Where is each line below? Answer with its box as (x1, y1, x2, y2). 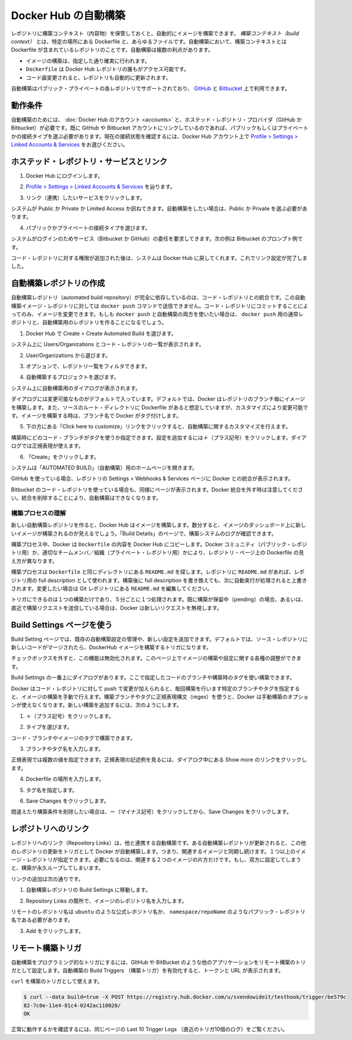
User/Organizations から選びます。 (26, 352, 111, 359)
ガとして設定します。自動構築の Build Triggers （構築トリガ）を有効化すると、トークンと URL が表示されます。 (11, 967, 284, 974)
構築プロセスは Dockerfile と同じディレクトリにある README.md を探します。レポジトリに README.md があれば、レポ (11, 568, 305, 575)
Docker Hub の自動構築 (11, 9, 125, 22)
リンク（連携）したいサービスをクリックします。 (26, 194, 146, 201)
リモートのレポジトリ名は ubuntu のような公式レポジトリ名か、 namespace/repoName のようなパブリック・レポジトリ (11, 908, 306, 915)
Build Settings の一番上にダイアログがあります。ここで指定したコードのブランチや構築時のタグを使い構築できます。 (11, 674, 296, 681)
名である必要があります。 (11, 916, 74, 923)
